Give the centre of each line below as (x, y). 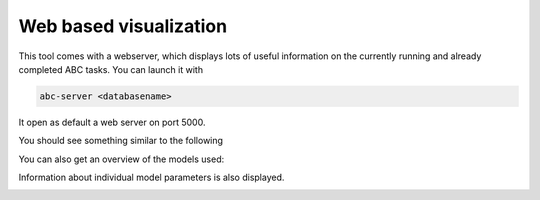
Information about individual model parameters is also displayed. (151, 177)
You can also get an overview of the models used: (121, 159)
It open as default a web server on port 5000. (112, 122)
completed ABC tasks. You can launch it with (111, 69)
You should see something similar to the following (121, 141)
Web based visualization (123, 26)
